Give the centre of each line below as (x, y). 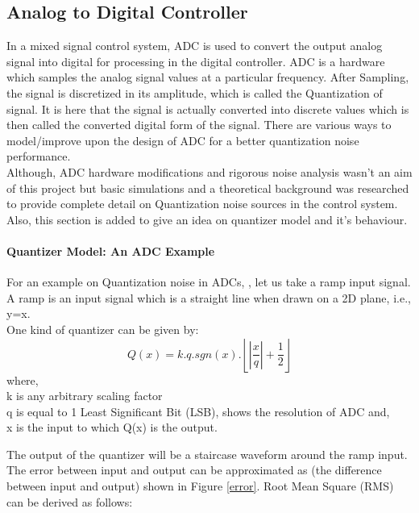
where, (23, 380)
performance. (39, 156)
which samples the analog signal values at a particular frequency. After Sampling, (208, 77)
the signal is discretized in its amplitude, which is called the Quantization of (195, 92)
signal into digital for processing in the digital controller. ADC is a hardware (196, 61)
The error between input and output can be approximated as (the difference (194, 470)
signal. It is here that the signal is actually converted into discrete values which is (208, 108)
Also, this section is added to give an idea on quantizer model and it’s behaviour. (207, 219)
